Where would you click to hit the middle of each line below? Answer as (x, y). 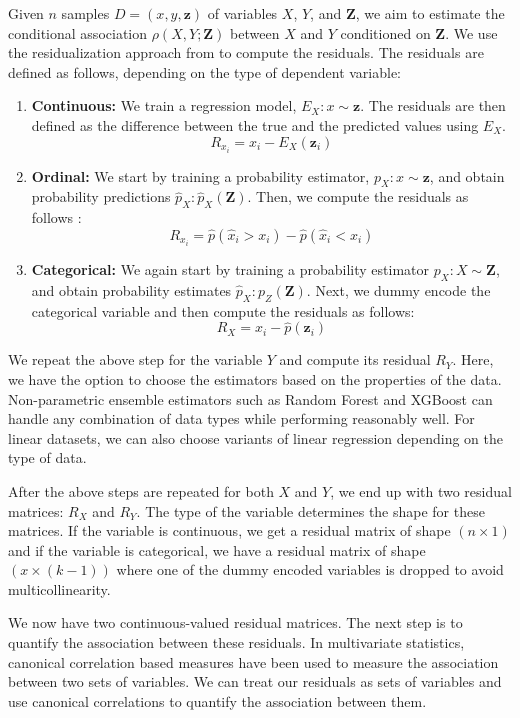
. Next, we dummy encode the (398, 289)
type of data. (47, 457)
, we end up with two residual (421, 490)
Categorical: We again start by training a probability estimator (230, 268)
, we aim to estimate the (430, 13)
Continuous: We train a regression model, (164, 105)
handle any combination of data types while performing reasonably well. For (241, 418)
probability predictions (101, 196)
